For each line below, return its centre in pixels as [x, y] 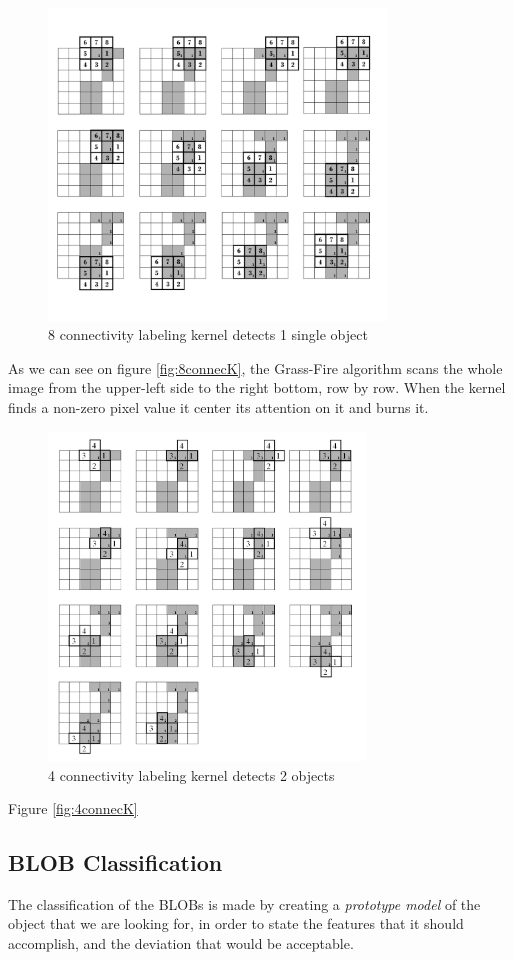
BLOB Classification [115, 862]
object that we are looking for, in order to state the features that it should [236, 923]
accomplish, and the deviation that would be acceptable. [181, 943]
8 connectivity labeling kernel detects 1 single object [208, 334]
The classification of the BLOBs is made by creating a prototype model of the [244, 903]
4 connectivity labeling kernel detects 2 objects [191, 774]
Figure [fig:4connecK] [73, 808]
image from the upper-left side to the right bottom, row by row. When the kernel [257, 387]
